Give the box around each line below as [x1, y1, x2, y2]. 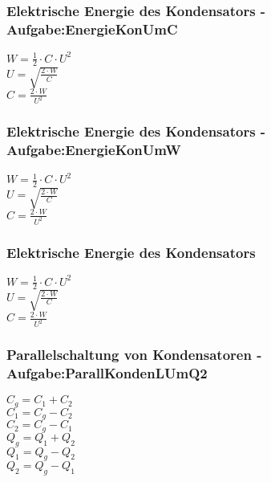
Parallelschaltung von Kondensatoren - [6, 345, 262, 365]
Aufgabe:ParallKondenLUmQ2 [6, 363, 208, 383]
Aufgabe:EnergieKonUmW [6, 140, 181, 160]
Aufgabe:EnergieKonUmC [6, 18, 178, 39]
